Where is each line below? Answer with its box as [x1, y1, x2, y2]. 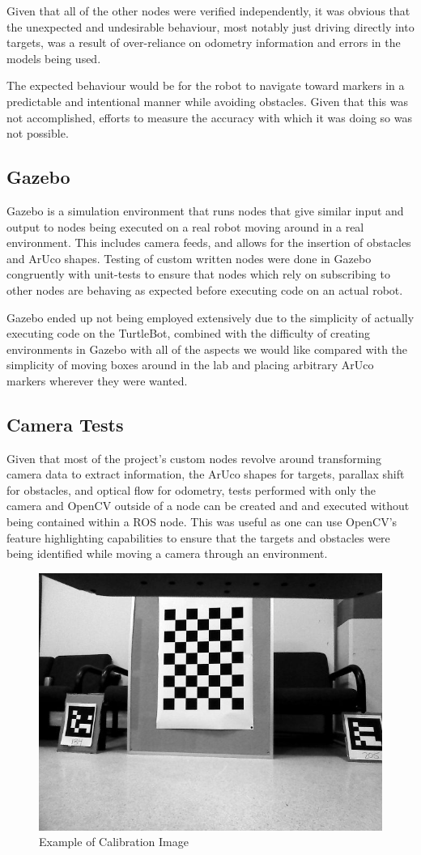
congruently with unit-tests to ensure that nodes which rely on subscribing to [6, 266, 390, 283]
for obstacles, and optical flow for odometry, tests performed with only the [6, 481, 376, 498]
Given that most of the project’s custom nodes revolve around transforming [6, 449, 382, 466]
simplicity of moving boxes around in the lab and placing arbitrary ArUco [6, 356, 374, 373]
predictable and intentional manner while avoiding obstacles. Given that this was [6, 92, 408, 109]
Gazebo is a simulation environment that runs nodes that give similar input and [6, 202, 404, 219]
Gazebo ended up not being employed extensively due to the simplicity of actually [6, 308, 415, 325]
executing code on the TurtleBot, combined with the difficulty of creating [6, 325, 371, 342]
